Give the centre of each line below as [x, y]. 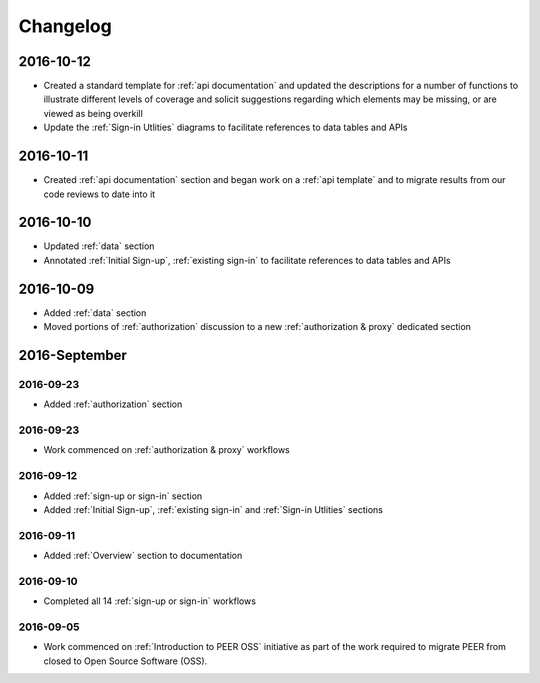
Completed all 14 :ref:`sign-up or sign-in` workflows [150, 601]
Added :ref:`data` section [95, 312]
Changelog [65, 26]
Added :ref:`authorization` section [113, 404]
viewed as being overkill [93, 113]
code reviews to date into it [99, 194]
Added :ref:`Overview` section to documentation [143, 556]
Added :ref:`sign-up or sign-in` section [123, 496]
